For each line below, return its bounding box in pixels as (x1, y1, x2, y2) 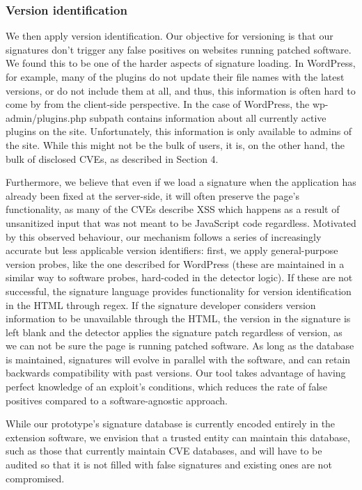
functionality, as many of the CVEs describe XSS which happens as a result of (6, 202, 340, 216)
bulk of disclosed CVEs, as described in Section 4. (6, 151, 219, 166)
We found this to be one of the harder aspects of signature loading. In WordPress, (6, 56, 356, 70)
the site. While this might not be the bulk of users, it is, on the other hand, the (6, 137, 345, 152)
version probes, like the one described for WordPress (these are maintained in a (6, 256, 345, 271)
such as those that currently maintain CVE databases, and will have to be (6, 443, 322, 458)
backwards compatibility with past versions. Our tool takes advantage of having (6, 365, 346, 380)
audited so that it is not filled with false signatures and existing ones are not (6, 457, 332, 472)
